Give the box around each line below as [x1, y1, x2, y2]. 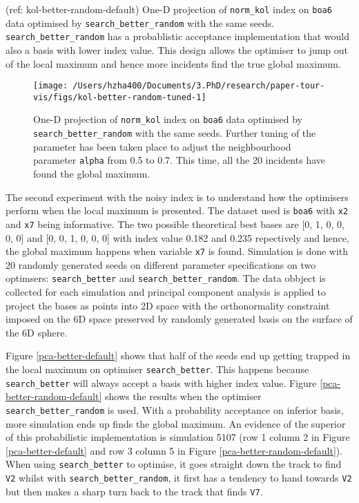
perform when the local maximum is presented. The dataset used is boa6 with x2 [6, 203, 349, 218]
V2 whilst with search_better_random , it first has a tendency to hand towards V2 [6, 471, 352, 484]
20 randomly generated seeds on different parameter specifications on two [6, 257, 316, 272]
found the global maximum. [33, 167, 151, 181]
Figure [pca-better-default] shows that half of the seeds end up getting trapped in [6, 348, 351, 363]
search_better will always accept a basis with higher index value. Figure [6, 375, 317, 390]
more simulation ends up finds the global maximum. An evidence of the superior [6, 416, 346, 430]
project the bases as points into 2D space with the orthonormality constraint [6, 298, 330, 312]
